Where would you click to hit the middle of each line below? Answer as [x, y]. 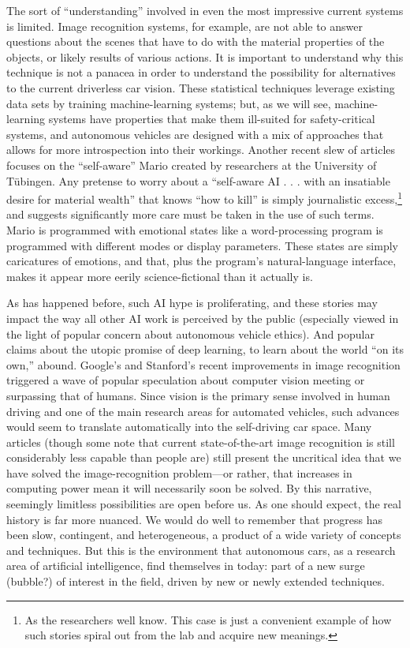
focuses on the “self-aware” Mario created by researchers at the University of [192, 165]
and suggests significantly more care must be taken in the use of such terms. [190, 214]
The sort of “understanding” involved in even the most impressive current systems [205, 10]
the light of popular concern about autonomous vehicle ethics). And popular [190, 333]
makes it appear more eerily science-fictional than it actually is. [160, 276]
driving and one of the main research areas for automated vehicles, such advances [203, 411]
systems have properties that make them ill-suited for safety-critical [212, 119]
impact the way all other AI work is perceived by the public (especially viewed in [203, 318]
